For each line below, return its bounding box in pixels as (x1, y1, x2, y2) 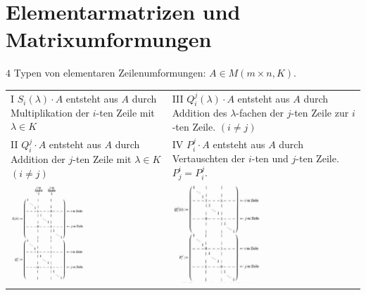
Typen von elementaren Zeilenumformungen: (13, 65, 206, 80)
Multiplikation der (11, 105, 90, 119)
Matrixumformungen (6, 25, 212, 53)
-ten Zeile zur (291, 105, 349, 120)
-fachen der (236, 105, 284, 120)
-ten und (251, 151, 289, 166)
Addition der (11, 152, 65, 166)
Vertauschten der (172, 151, 246, 166)
